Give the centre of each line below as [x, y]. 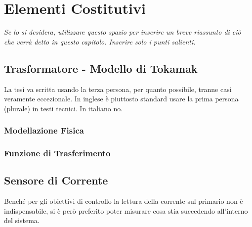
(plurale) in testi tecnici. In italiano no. [63, 108]
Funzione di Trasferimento [57, 153]
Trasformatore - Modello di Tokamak [101, 68]
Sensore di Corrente [56, 180]
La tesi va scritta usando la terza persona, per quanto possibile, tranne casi [118, 89]
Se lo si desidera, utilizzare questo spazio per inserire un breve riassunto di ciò [123, 32]
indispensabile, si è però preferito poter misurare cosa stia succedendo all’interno [126, 210]
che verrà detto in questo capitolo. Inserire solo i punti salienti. [100, 41]
